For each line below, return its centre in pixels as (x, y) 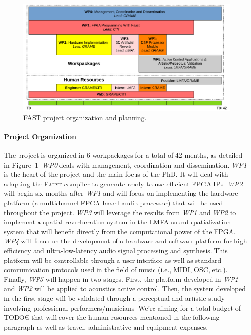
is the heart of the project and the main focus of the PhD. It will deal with (116, 174)
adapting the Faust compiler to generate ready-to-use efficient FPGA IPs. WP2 (123, 183)
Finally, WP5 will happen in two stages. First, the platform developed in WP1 (121, 279)
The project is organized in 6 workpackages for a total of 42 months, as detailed (123, 155)
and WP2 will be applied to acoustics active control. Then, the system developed (125, 288)
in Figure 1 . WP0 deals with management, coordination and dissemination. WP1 (125, 164)
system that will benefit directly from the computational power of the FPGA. (120, 231)
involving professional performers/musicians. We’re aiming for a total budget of (122, 307)
